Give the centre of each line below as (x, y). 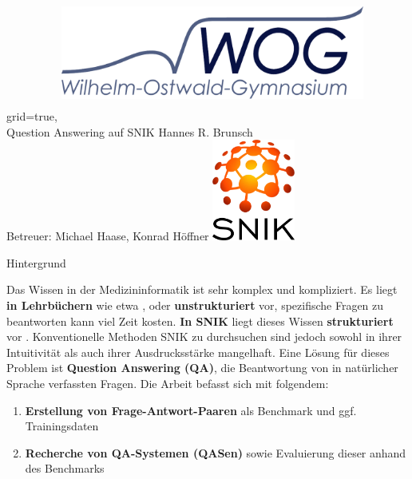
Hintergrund (36, 262)
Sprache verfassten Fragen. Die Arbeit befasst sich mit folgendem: (168, 384)
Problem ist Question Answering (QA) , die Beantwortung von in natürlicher (202, 368)
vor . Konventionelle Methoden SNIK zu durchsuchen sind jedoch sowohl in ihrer (204, 336)
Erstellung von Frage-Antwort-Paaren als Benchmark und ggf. (191, 410)
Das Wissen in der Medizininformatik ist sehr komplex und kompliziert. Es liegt (202, 289)
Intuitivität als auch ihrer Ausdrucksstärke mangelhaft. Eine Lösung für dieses (198, 352)
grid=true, (32, 116)
